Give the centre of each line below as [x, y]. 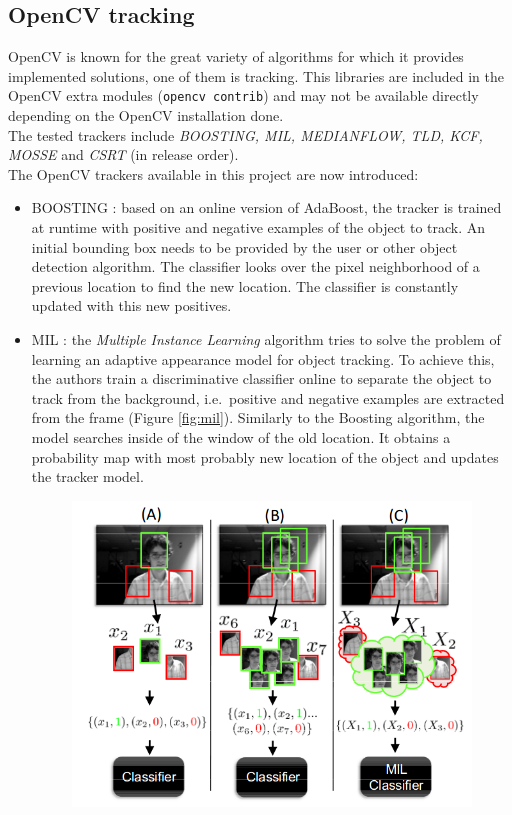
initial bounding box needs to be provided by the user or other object [244, 246]
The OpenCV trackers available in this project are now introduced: [213, 173]
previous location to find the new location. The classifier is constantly [245, 285]
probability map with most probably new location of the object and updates [265, 456]
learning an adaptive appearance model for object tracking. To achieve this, [263, 358]
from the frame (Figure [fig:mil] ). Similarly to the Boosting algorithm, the [258, 417]
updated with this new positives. [131, 305]
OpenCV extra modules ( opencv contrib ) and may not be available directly [243, 95]
